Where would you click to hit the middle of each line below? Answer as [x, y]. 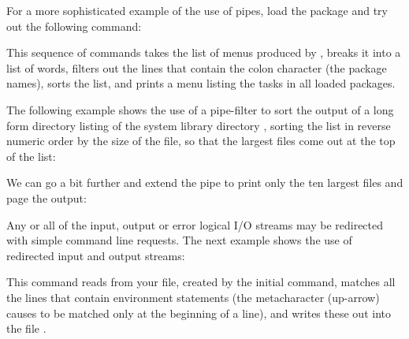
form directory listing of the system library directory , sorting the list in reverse [199, 125]
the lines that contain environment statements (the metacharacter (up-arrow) [193, 297]
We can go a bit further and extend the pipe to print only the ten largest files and [205, 183]
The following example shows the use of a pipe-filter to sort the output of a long [200, 109]
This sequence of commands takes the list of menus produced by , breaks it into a [204, 52]
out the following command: [74, 26]
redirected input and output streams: [96, 255]
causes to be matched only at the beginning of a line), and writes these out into [199, 313]
